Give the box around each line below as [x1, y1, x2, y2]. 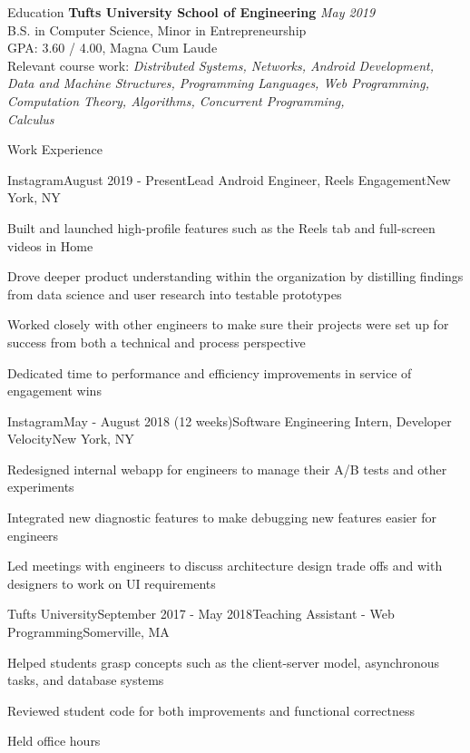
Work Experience [7, 140, 103, 159]
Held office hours [7, 731, 101, 750]
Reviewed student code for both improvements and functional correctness [7, 700, 416, 719]
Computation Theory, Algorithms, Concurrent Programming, [7, 91, 345, 110]
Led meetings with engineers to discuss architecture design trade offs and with [7, 556, 443, 575]
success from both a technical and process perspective [7, 332, 306, 351]
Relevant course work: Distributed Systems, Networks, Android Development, [7, 55, 435, 74]
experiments [7, 477, 74, 496]
